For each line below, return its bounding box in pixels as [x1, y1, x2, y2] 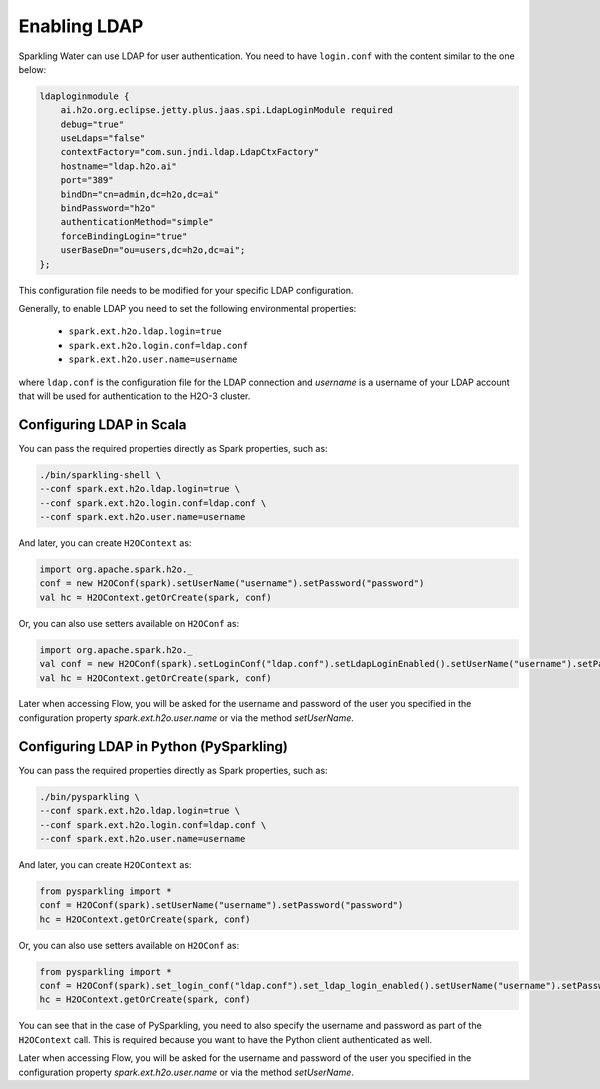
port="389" [60, 175, 114, 186]
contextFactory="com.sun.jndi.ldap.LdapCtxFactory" [60, 146, 320, 158]
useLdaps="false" [60, 133, 146, 144]
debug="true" [60, 118, 125, 130]
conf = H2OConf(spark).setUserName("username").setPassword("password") [39, 900, 404, 911]
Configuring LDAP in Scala [18, 416, 187, 433]
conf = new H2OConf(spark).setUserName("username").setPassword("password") [39, 578, 425, 589]
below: [18, 63, 47, 75]
